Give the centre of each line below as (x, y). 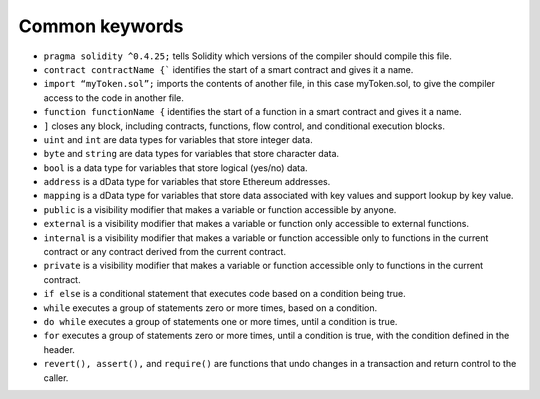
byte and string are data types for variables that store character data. (191, 154)
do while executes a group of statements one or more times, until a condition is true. (220, 321)
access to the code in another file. (114, 97)
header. (59, 349)
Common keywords (101, 26)
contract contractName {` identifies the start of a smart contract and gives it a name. (228, 69)
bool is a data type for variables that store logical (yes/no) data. (176, 167)
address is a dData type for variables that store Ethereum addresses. (187, 182)
